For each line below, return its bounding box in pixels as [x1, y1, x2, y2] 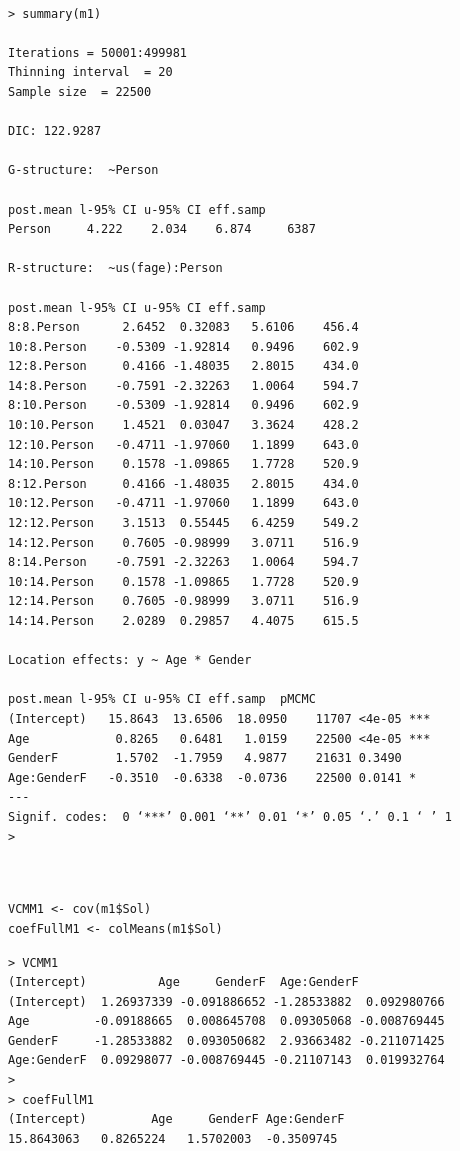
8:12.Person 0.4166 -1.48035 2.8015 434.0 [8, 476, 359, 491]
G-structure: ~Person [8, 163, 159, 178]
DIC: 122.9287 [8, 124, 102, 139]
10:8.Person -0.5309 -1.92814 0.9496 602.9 [8, 339, 359, 354]
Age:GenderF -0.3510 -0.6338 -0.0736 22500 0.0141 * [8, 770, 417, 785]
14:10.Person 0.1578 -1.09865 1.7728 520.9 [8, 457, 359, 472]
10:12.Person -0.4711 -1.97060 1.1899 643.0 [8, 496, 359, 511]
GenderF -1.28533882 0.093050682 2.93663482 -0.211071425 [8, 1033, 445, 1048]
